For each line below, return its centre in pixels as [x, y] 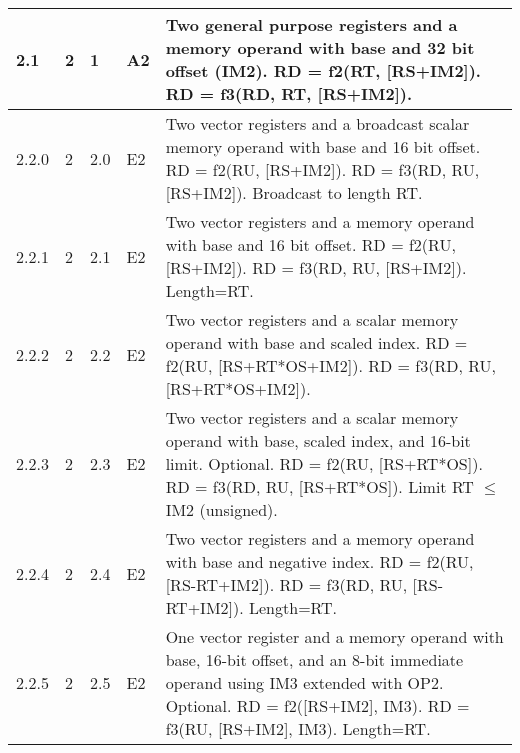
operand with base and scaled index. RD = [316, 342]
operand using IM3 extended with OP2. [304, 682]
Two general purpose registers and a [311, 24]
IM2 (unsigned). [221, 509]
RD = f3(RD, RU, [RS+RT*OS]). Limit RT [319, 486]
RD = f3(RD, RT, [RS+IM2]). [289, 93]
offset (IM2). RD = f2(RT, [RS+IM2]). [323, 70]
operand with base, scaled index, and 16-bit [318, 440]
